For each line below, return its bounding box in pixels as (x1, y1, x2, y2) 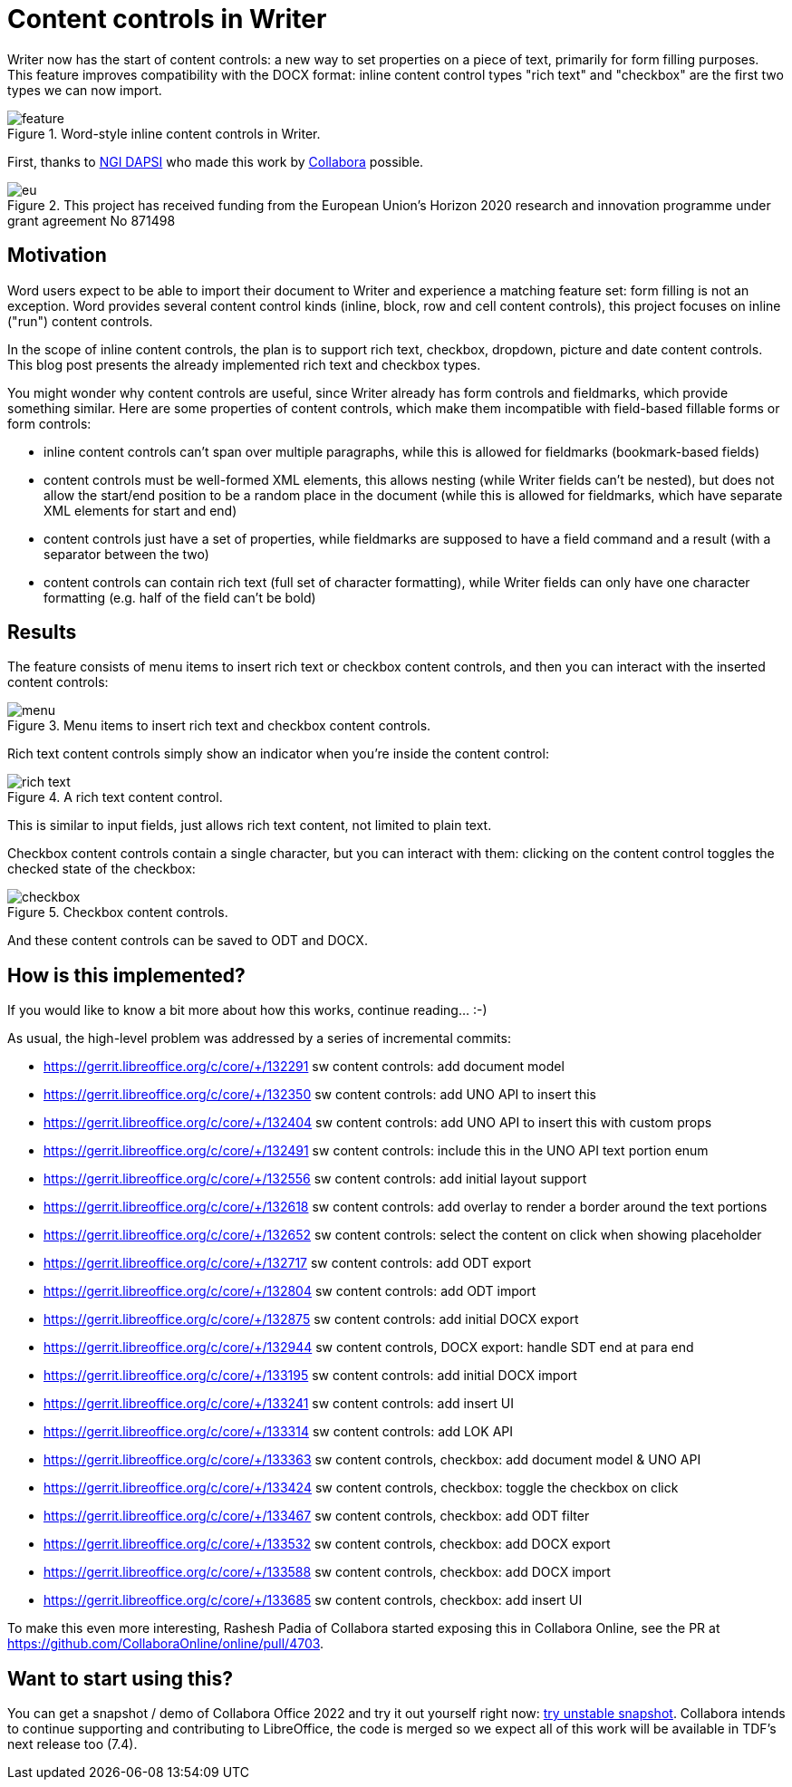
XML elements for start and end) (43, 502, 237, 518)
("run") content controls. (7, 313, 153, 329)
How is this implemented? (7, 963, 246, 987)
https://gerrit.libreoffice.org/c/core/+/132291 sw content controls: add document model (43, 1058, 565, 1075)
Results (7, 621, 77, 644)
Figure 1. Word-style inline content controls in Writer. (7, 125, 321, 141)
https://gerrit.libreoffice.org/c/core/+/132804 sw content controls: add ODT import (43, 1283, 536, 1299)
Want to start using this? (7, 1666, 234, 1690)
